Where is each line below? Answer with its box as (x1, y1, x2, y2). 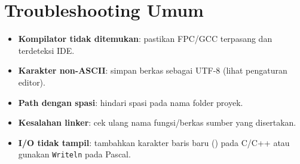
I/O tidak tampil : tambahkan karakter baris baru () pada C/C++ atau (18, 136, 290, 148)
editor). (18, 75, 45, 88)
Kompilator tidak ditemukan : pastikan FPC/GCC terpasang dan (18, 32, 273, 45)
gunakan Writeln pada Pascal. (18, 148, 131, 160)
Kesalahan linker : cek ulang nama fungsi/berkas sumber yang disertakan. (18, 116, 296, 129)
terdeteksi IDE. (18, 44, 75, 56)
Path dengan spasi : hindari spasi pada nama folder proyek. (18, 96, 243, 108)
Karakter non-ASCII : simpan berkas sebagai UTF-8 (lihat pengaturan (18, 64, 287, 77)
